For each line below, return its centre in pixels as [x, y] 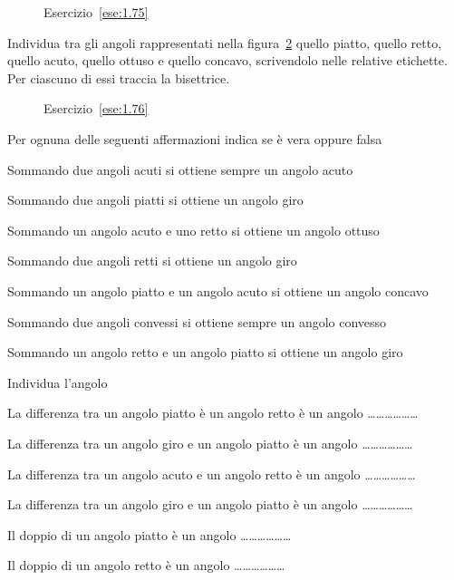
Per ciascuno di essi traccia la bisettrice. [119, 77]
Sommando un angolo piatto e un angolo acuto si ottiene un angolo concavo [218, 290]
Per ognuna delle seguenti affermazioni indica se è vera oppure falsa [195, 138]
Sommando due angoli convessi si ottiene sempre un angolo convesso [197, 321]
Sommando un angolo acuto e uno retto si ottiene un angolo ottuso [193, 230]
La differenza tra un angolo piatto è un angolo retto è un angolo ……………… [213, 413]
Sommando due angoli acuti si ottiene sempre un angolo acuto [180, 169]
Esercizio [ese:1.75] [96, 12]
